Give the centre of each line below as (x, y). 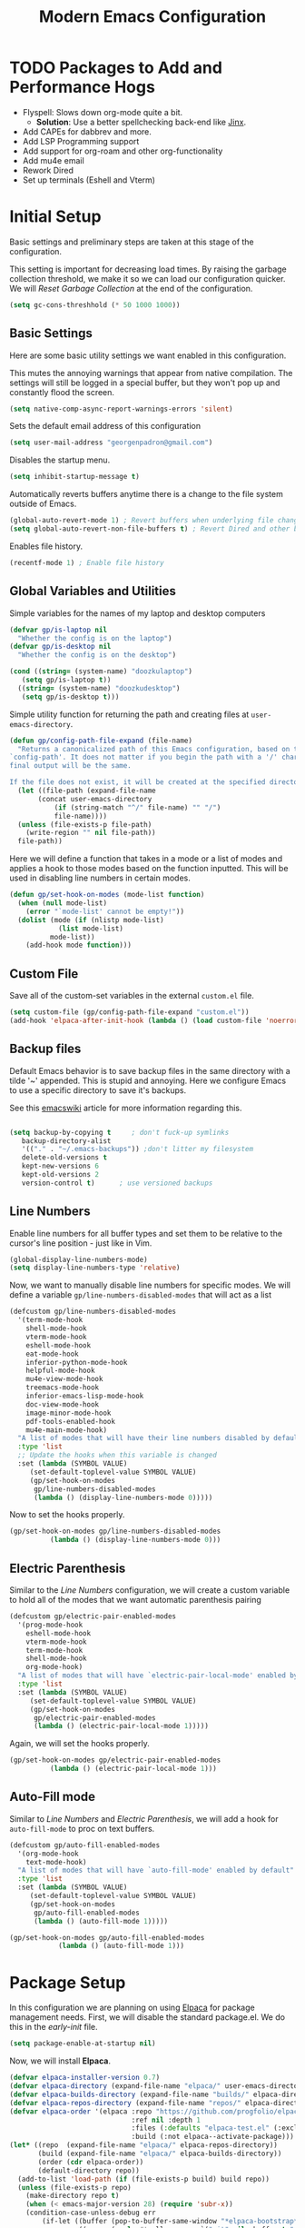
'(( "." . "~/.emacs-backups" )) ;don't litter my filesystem (138, 1149)
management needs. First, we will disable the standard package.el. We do (148, 2017)
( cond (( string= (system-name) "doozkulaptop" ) (101, 671)
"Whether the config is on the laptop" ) (95, 638)
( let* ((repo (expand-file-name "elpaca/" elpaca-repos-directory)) (144, 2145)
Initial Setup (55, 217)
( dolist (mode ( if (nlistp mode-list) (91, 920)
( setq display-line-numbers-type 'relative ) (95, 1268)
